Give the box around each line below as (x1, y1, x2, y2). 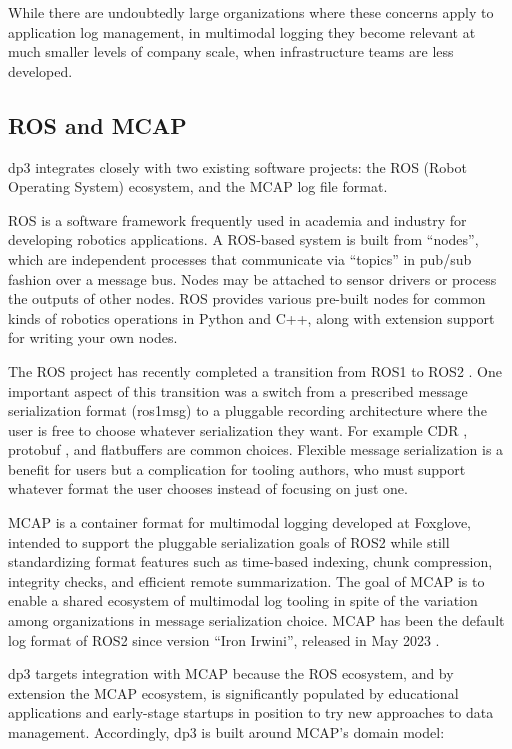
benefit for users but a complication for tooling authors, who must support (8, 458, 466, 479)
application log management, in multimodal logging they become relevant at (8, 21, 476, 42)
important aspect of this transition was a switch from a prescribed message (8, 380, 468, 401)
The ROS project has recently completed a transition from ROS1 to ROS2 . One (8, 360, 502, 381)
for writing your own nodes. (8, 327, 178, 348)
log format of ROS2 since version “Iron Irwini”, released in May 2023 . (8, 629, 440, 650)
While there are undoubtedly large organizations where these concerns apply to (8, 2, 494, 22)
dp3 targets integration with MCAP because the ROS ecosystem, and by (8, 663, 454, 684)
